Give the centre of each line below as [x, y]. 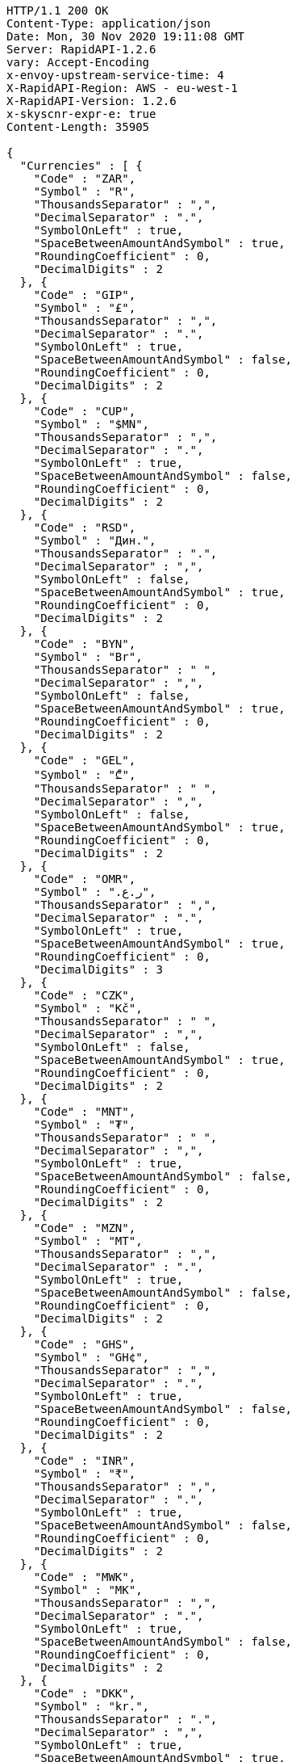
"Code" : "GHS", [85, 1344]
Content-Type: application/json [108, 23]
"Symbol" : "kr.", [92, 1706]
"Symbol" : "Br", [88, 657]
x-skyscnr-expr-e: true [81, 114]
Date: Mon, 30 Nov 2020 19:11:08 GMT [126, 36]
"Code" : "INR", [85, 1461]
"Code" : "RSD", [85, 528]
